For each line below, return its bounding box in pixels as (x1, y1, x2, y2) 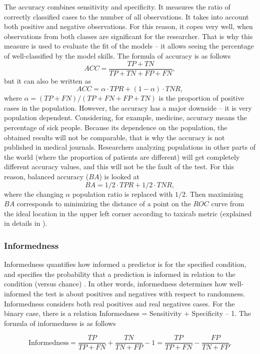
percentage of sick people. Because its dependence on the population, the (4, 122, 227, 132)
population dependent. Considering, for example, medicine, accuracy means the (4, 112, 247, 123)
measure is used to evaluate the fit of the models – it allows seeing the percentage (4, 41, 254, 51)
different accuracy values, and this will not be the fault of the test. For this (4, 161, 234, 172)
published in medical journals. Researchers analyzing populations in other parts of (4, 142, 255, 152)
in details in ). (4, 218, 47, 228)
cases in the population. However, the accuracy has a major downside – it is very (4, 102, 252, 113)
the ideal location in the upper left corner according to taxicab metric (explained (4, 208, 252, 218)
